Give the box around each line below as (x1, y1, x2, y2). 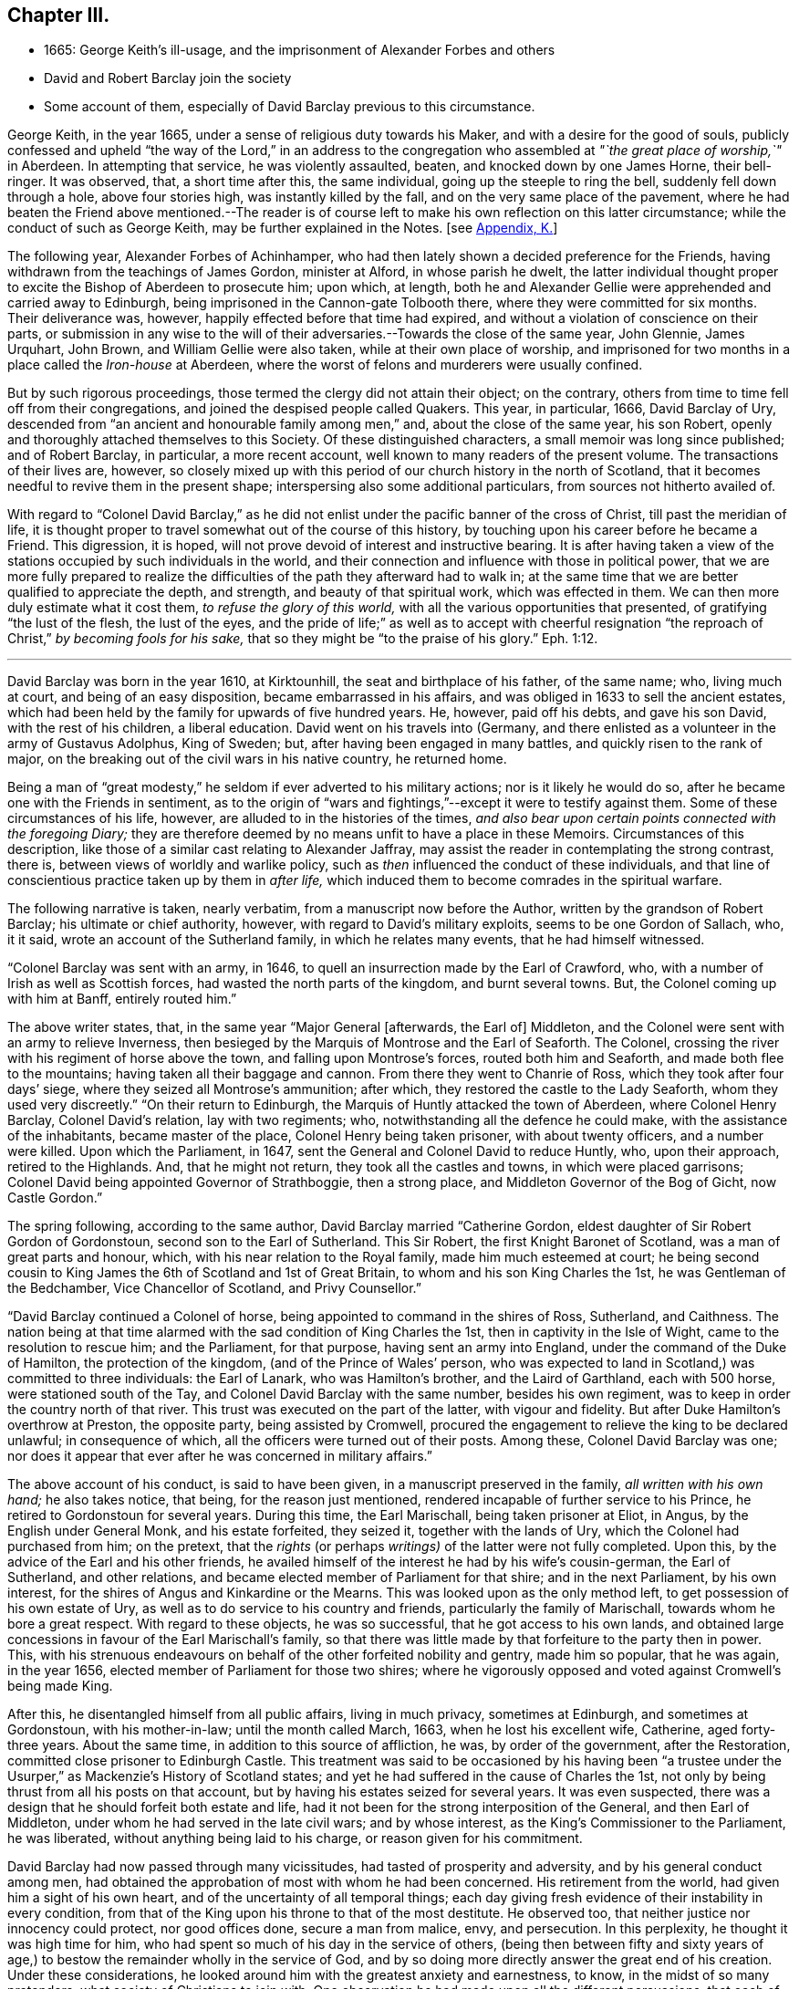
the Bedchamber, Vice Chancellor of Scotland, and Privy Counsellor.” (7, 1280, 421, 1296)
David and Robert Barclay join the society (44, 70, 292, 87)
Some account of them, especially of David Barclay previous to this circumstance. (44, 99, 535, 115)
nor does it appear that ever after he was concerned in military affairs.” (7, 1448, 432, 1464)
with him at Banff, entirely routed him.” (7, 991, 237, 1007)
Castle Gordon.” (7, 1190, 103, 1206)
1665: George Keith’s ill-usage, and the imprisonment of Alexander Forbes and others (44, 42, 555, 58)
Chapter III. (7, 4, 110, 26)
